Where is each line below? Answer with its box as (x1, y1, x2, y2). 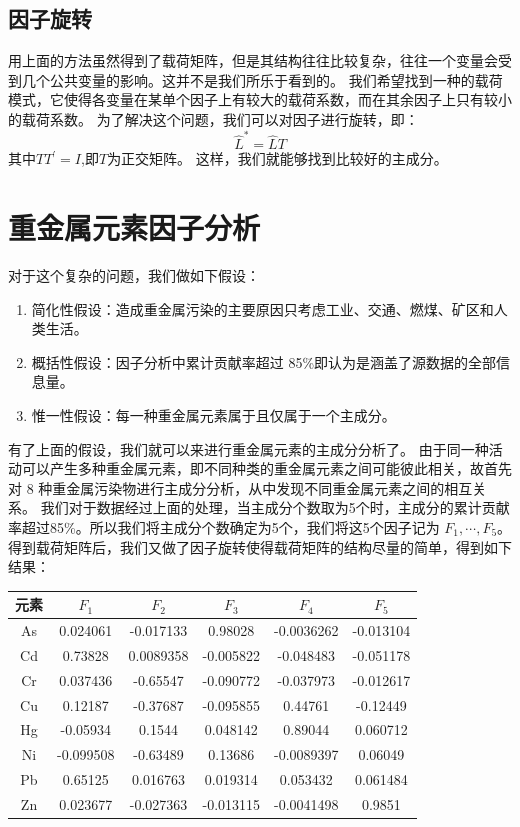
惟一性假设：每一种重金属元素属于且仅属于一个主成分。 (31, 404, 396, 425)
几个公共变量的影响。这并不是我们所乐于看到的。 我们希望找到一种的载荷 (21, 69, 503, 90)
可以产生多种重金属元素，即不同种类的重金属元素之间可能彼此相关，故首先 (21, 458, 512, 479)
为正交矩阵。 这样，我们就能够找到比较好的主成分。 (107, 148, 448, 169)
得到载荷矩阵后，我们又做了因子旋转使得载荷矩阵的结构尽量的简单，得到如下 (8, 536, 512, 557)
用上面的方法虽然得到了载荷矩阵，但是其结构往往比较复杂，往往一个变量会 (8, 50, 498, 71)
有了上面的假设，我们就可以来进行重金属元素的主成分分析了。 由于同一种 (8, 438, 489, 459)
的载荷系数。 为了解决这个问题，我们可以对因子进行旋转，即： (8, 108, 419, 129)
